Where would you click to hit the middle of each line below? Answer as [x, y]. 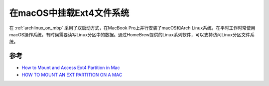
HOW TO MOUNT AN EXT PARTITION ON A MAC [72, 75]
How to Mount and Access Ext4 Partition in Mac [71, 68]
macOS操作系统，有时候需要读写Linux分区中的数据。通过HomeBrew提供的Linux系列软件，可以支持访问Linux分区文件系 [132, 34]
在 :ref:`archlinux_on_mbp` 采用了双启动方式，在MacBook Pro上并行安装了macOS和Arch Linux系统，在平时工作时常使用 [132, 28]
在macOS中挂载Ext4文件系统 [69, 13]
